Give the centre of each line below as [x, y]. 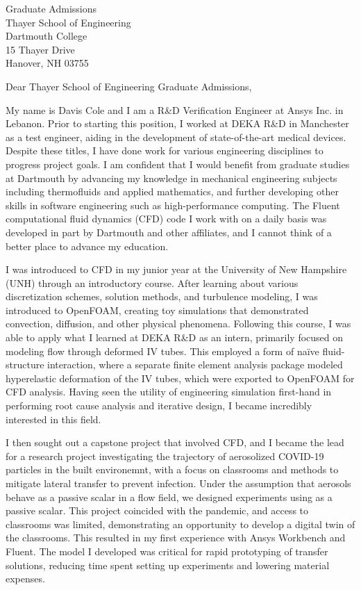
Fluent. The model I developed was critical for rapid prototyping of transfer [167, 551]
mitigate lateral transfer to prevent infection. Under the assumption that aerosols [178, 483]
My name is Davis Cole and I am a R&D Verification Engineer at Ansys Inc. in [175, 109]
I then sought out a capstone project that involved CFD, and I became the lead [175, 442]
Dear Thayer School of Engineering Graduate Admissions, [129, 86]
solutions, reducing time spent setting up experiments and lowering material [168, 565]
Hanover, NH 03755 [47, 63]
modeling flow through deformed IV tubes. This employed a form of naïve [162, 351]
